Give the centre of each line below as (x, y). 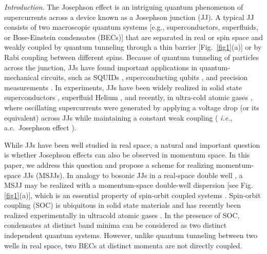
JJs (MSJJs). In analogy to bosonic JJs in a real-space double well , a (133, 175)
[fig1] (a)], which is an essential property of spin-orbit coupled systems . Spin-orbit (132, 195)
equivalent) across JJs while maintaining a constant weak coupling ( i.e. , (118, 117)
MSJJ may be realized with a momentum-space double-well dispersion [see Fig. (129, 185)
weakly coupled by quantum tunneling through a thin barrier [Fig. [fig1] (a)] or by (133, 47)
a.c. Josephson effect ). (40, 128)
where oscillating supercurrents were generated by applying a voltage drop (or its (132, 107)
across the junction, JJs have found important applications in (101, 67)
